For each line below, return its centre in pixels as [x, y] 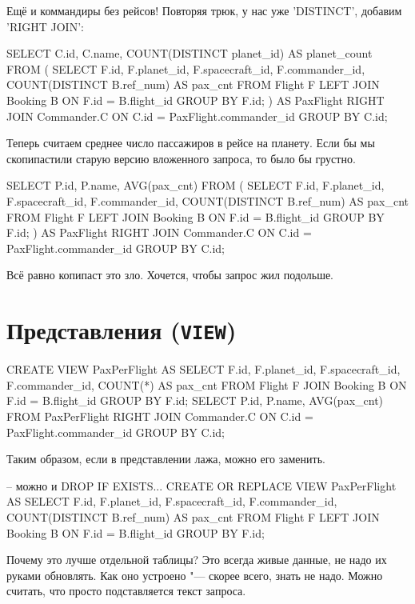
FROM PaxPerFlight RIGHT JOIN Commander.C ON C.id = [160, 416]
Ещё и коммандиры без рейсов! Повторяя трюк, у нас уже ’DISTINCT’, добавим [204, 10]
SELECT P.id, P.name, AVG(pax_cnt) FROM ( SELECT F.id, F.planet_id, [196, 185]
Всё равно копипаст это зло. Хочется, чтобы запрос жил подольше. [170, 275]
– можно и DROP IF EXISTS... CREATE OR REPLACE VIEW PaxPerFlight [202, 485]
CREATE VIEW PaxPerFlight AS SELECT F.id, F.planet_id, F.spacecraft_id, [204, 369]
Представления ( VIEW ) [122, 330]
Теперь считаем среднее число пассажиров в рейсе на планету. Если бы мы [191, 143]
